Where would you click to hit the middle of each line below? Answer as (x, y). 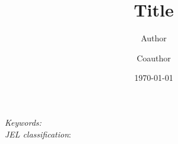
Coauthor (154, 58)
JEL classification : (38, 134)
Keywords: (23, 122)
